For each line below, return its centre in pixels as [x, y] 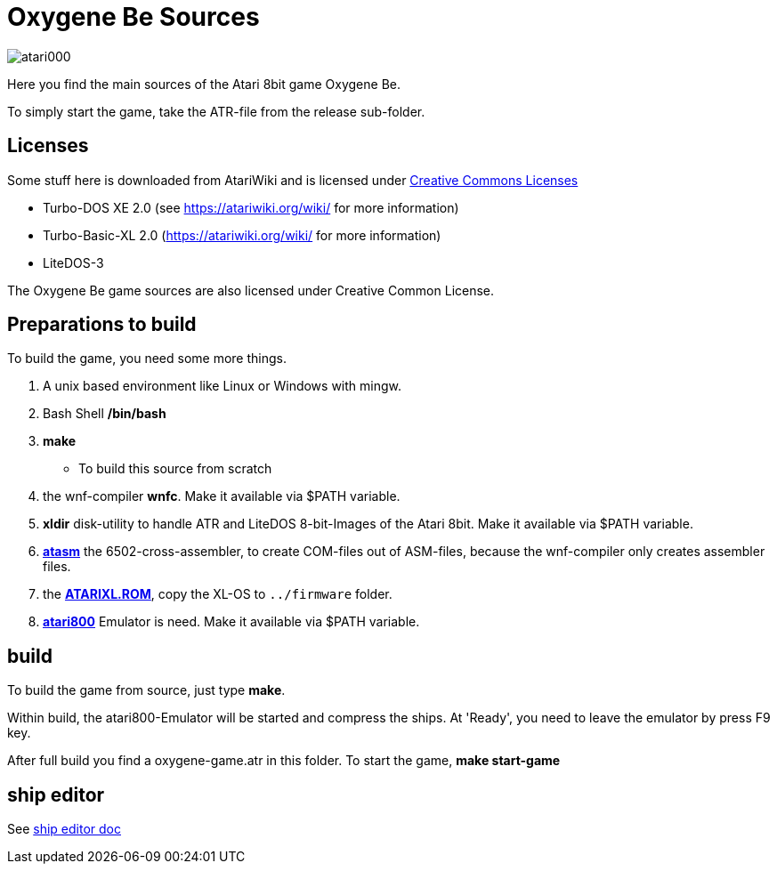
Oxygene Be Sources [134, 17]
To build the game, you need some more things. [147, 359]
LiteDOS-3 [73, 262]
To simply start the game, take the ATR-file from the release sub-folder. [216, 111]
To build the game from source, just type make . [146, 690]
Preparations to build [102, 325]
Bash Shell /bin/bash [105, 414]
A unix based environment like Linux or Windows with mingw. [223, 386]
